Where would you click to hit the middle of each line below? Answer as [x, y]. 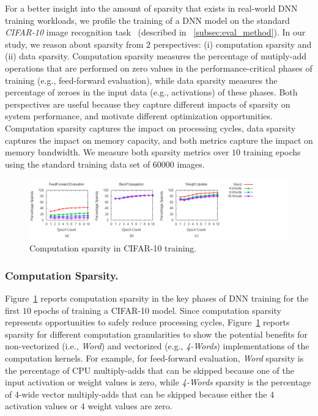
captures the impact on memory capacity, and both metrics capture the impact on [159, 140]
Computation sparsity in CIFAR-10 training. [113, 248]
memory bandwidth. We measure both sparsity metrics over [117, 152]
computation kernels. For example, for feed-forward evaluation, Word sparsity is [154, 358]
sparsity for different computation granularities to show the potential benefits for [156, 334]
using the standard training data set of [78, 164]
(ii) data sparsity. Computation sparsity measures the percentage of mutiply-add [156, 56]
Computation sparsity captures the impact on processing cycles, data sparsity [150, 128]
